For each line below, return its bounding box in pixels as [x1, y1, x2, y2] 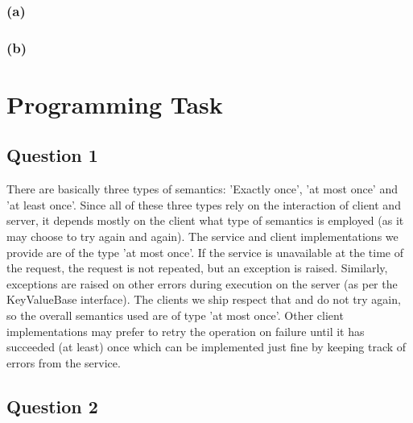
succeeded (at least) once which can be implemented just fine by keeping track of [6, 338, 407, 355]
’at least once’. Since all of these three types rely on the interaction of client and [6, 196, 401, 213]
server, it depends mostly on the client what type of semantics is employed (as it [6, 212, 404, 229]
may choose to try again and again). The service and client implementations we [6, 228, 399, 245]
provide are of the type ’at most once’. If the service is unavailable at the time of [6, 243, 404, 260]
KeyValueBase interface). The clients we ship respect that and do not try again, [6, 291, 401, 308]
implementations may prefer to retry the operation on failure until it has [6, 322, 365, 339]
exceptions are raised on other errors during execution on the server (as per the [6, 275, 398, 292]
